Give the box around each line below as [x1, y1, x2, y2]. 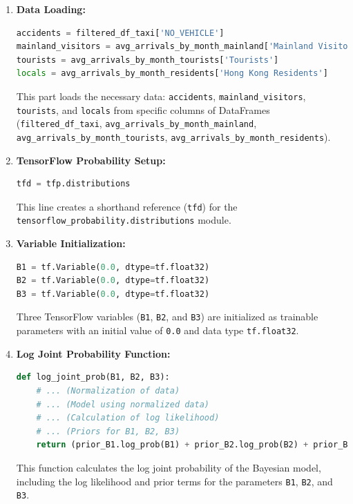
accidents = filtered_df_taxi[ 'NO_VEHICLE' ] [16, 28, 225, 38]
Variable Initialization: [16, 236, 126, 251]
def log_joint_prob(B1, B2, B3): [16, 372, 170, 382]
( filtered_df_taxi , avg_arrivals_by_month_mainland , [16, 116, 257, 130]
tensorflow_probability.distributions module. [16, 213, 231, 227]
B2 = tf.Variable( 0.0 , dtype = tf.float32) [16, 275, 210, 286]
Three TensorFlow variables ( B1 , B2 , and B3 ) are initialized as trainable [16, 309, 318, 324]
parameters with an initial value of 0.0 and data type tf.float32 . [16, 323, 299, 338]
